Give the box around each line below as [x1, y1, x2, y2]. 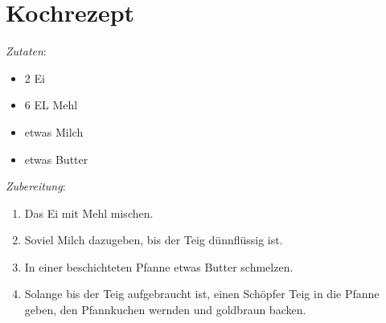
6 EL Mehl [24, 96, 78, 113]
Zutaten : [6, 43, 47, 59]
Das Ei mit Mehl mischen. [24, 204, 154, 221]
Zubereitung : [6, 178, 66, 194]
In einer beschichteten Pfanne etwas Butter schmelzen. [24, 258, 294, 275]
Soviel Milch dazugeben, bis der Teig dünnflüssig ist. [24, 231, 283, 248]
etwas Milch [24, 123, 84, 140]
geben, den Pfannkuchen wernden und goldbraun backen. [24, 301, 306, 318]
